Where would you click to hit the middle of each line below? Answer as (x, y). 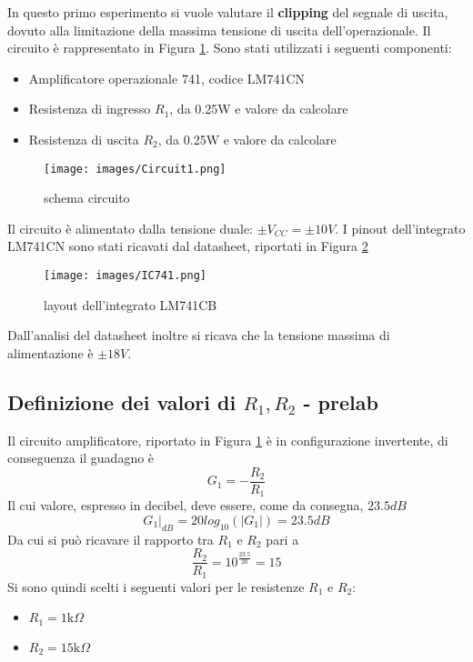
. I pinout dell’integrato (400, 228)
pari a (282, 539)
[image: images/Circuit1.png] (135, 169)
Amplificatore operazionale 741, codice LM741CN (167, 78)
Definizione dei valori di (122, 401)
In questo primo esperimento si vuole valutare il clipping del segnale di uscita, (228, 12)
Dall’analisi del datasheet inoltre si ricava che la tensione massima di (199, 335)
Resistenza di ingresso (90, 109)
